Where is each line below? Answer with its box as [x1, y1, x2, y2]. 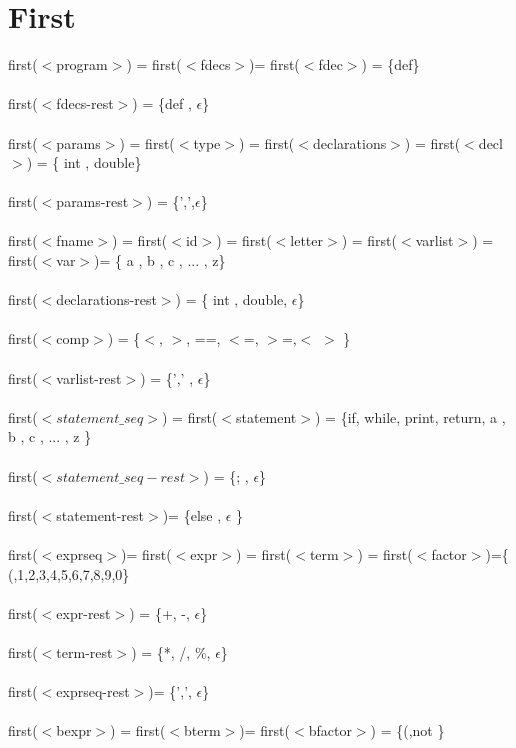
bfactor [308, 720, 352, 741]
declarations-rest [56, 289, 157, 310]
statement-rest [56, 504, 145, 525]
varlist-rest [56, 367, 122, 388]
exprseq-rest [56, 681, 130, 702]
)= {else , [162, 504, 222, 525]
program [56, 54, 108, 75]
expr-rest [56, 602, 111, 623]
